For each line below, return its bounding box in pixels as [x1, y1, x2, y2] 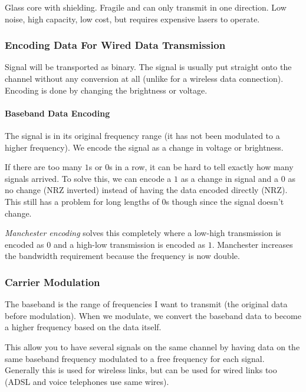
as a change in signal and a [180, 172, 279, 184]
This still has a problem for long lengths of [5, 195, 159, 207]
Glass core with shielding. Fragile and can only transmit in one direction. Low [5, 1, 287, 13]
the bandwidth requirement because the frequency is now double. [5, 250, 240, 262]
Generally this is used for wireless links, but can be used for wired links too [5, 364, 277, 376]
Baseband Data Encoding [5, 107, 110, 119]
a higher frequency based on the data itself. [5, 321, 162, 333]
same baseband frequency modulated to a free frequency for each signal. [5, 352, 265, 364]
